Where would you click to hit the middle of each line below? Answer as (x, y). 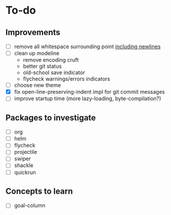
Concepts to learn (39, 191)
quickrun (25, 172)
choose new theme (38, 85)
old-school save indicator (54, 72)
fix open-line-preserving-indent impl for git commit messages (89, 92)
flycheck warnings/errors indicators (67, 79)
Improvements (33, 32)
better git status (42, 67)
